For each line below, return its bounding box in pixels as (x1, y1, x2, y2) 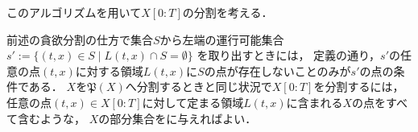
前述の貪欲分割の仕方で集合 (6, 31, 153, 47)
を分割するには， (313, 78, 404, 95)
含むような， (17, 109, 85, 126)
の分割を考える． (182, 4, 273, 20)
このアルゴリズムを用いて (6, 4, 142, 20)
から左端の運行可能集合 (159, 31, 284, 47)
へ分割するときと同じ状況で (125, 78, 272, 95)
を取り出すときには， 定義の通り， (197, 47, 381, 64)
